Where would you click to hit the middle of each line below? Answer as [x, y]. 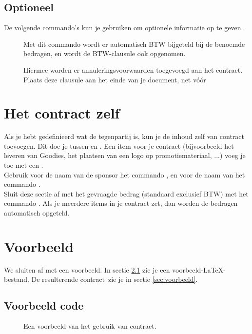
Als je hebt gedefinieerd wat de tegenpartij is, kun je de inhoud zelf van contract [124, 136]
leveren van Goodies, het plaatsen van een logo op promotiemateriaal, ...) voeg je [125, 155]
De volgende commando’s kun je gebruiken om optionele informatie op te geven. [124, 28]
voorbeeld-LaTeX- [199, 269]
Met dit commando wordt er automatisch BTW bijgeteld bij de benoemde [134, 44]
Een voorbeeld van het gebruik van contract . [90, 326]
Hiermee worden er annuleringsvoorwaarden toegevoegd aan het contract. [133, 69]
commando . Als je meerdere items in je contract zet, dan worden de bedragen [121, 203]
